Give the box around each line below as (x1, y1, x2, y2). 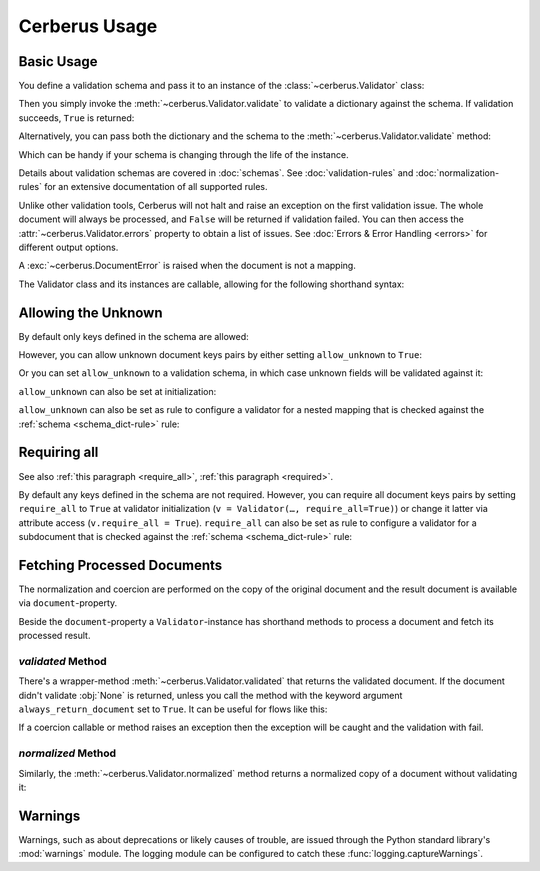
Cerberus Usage (18, 15, 158, 37)
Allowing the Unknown (18, 304, 164, 321)
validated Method (18, 654, 107, 668)
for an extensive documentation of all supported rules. (43, 181, 268, 193)
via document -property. (18, 597, 118, 609)
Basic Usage (18, 53, 98, 70)
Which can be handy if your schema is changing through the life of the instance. (18, 148, 349, 160)
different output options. (18, 241, 119, 253)
